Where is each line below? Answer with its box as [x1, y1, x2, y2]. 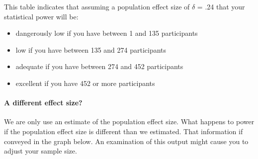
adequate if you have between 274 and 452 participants [15, 61, 183, 72]
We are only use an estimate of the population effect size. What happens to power [4, 116, 255, 127]
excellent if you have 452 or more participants [15, 78, 155, 88]
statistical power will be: [4, 11, 79, 21]
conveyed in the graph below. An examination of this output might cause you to [4, 136, 249, 146]
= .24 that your [197, 1, 245, 11]
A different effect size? [4, 97, 83, 108]
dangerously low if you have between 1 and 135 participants [15, 28, 198, 38]
